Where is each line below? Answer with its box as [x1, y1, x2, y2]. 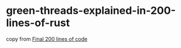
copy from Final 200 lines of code [6, 35, 88, 42]
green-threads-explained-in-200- [6, 4, 176, 17]
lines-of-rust [6, 16, 70, 29]
